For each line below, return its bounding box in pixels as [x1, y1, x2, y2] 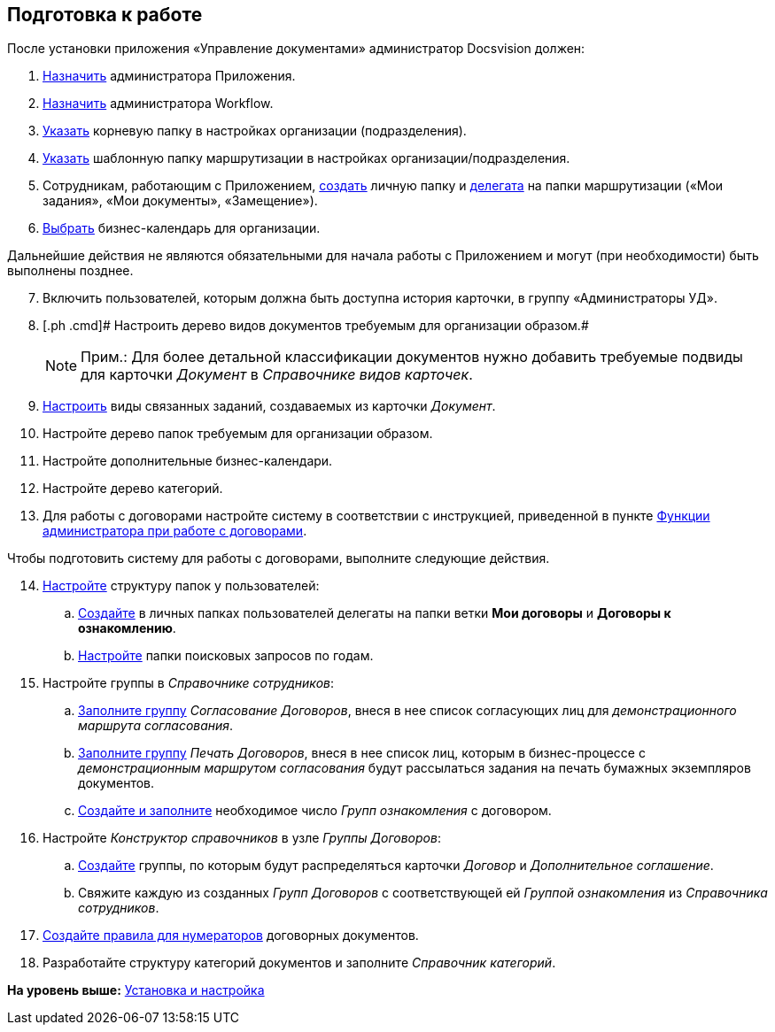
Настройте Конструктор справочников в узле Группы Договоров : [43, 830, 441, 846]
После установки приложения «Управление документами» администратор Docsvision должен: [7, 41, 585, 57]
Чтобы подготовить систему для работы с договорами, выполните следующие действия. [7, 551, 550, 566]
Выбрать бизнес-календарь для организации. [43, 220, 321, 236]
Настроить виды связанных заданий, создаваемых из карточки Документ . [43, 398, 496, 414]
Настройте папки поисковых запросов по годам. [78, 648, 374, 664]
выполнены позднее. [7, 263, 134, 279]
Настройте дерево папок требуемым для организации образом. [43, 426, 433, 442]
